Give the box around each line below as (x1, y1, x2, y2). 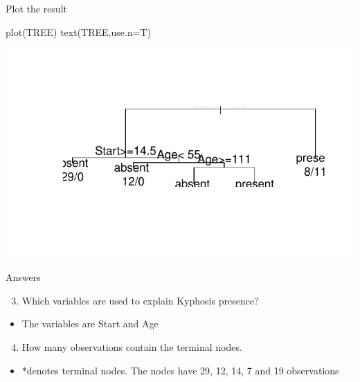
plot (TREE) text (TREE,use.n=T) (6, 24, 152, 39)
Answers (6, 270, 41, 284)
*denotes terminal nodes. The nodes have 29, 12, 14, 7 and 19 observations (21, 363, 339, 377)
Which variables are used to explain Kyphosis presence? (21, 293, 259, 307)
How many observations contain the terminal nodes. (21, 339, 242, 354)
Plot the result (6, 1, 67, 15)
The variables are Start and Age (21, 316, 159, 331)
